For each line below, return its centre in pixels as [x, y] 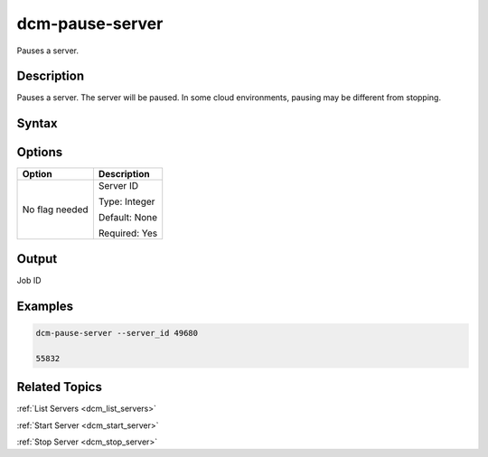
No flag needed [56, 210]
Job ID [29, 280]
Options [40, 152]
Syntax [37, 123]
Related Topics [60, 387]
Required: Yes [128, 233]
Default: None [128, 218]
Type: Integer [127, 201]
